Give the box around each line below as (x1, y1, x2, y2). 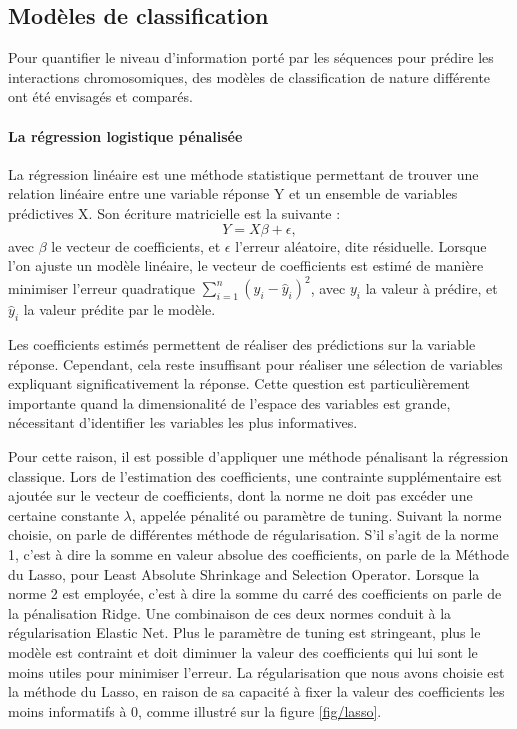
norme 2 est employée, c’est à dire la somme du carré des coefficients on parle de (8, 583, 502, 604)
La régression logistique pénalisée (8, 125, 243, 146)
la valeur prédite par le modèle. (23, 299, 216, 320)
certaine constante (8, 504, 119, 525)
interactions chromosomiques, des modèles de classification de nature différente (8, 66, 491, 87)
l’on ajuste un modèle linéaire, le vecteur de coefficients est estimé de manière (8, 255, 484, 276)
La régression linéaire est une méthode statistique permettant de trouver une (8, 163, 479, 184)
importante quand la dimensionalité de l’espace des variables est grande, (8, 392, 451, 413)
